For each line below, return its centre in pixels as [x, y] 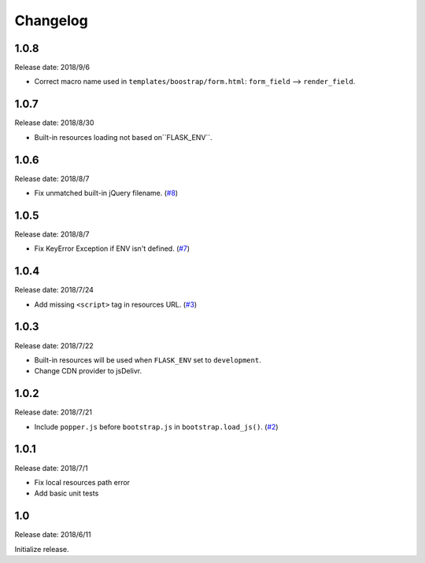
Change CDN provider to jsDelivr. [88, 371]
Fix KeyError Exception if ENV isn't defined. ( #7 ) [112, 248]
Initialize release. [42, 549]
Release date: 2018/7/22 [54, 345]
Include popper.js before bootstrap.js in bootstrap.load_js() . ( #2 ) [156, 427]
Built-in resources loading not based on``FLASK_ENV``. [123, 137]
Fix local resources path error [82, 482]
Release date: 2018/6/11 [53, 535]
